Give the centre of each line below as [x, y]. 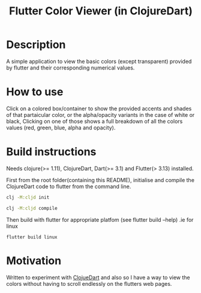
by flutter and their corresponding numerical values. [70, 68]
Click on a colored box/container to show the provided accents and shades [99, 108]
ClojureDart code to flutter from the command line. [69, 186]
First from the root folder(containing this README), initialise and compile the [100, 180]
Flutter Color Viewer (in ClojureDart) [101, 11]
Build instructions [51, 152]
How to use [35, 92]
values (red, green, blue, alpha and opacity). [61, 128]
